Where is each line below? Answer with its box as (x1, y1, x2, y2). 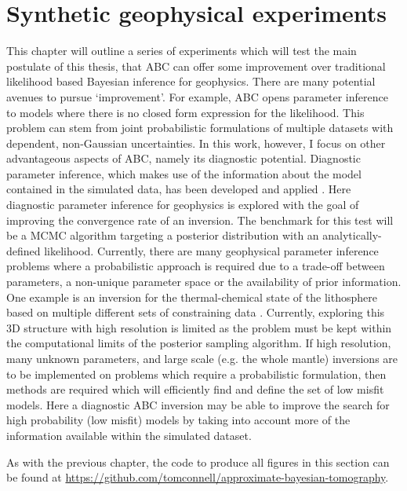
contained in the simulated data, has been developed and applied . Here (6, 181, 351, 197)
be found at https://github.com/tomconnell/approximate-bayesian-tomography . (6, 469, 389, 486)
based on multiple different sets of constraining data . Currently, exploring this (6, 304, 385, 321)
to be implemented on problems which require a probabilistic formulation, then (6, 365, 387, 382)
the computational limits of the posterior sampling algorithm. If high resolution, (6, 335, 391, 351)
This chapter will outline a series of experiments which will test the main (6, 42, 357, 59)
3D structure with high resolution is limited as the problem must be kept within (6, 319, 392, 335)
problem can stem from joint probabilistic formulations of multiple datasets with (6, 119, 394, 136)
